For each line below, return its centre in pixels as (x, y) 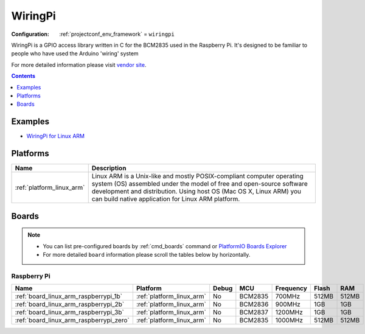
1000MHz (289, 321)
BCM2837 (254, 312)
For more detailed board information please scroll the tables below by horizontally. (147, 254)
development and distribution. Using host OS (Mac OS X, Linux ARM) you (196, 192)
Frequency (291, 288)
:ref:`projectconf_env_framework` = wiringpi (117, 34)
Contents (23, 76)
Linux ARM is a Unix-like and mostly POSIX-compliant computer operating (197, 176)
